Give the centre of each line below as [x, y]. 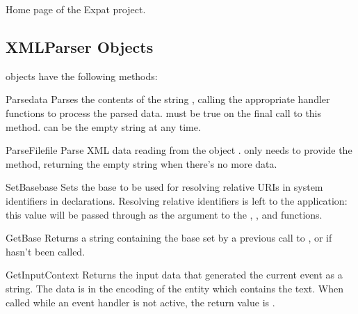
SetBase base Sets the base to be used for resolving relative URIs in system [164, 187]
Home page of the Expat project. [76, 9]
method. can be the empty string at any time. [103, 126]
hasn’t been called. [46, 251]
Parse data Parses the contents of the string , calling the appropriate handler [168, 99]
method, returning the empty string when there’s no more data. [141, 163]
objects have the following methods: [82, 76]
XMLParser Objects [80, 46]
